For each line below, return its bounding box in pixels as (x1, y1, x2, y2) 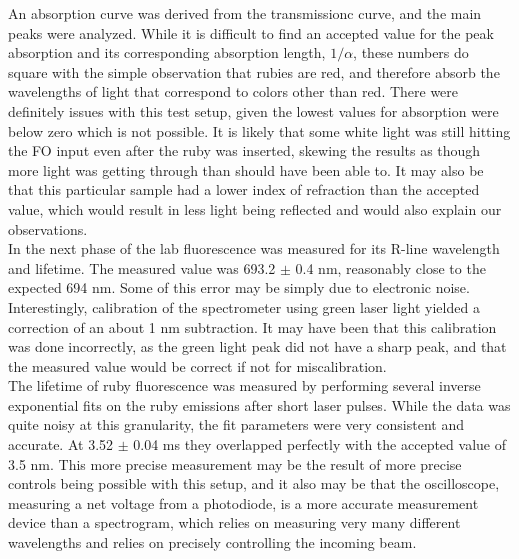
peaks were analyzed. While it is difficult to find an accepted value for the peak (8, 22, 494, 43)
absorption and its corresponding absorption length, (8, 42, 326, 63)
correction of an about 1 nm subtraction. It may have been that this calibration (8, 316, 497, 337)
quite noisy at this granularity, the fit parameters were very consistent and (8, 414, 465, 435)
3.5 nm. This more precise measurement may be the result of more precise (8, 453, 462, 474)
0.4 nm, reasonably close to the (295, 257, 486, 278)
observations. (8, 218, 88, 239)
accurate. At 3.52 (8, 434, 114, 455)
